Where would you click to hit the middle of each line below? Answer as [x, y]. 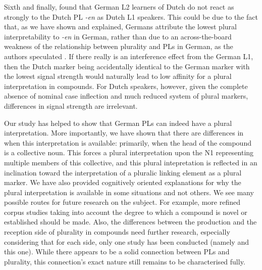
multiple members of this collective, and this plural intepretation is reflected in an [131, 162]
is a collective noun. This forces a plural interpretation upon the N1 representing [129, 152]
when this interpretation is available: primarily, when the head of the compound [128, 142]
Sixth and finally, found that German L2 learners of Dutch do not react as [119, 7]
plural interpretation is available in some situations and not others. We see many [129, 192]
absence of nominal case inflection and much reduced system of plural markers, [126, 96]
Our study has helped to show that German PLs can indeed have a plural [118, 123]
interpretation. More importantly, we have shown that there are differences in [124, 133]
